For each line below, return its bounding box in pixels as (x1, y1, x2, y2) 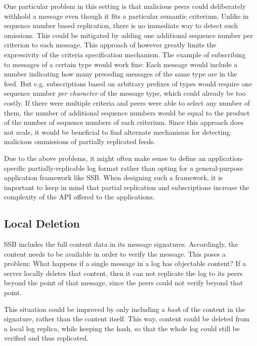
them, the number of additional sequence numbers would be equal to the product (4, 107, 250, 117)
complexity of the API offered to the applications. (4, 192, 155, 202)
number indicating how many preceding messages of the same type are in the (4, 69, 237, 79)
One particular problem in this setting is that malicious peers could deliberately (4, 1, 246, 11)
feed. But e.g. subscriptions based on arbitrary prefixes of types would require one (4, 78, 252, 88)
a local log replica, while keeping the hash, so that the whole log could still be (4, 323, 240, 333)
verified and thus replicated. (4, 333, 88, 343)
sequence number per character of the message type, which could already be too (4, 88, 246, 98)
